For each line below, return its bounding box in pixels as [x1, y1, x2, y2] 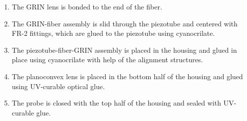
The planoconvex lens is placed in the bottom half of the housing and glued [11, 71, 243, 81]
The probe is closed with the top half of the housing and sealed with [11, 98, 221, 108]
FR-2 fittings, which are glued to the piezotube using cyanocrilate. [11, 28, 215, 38]
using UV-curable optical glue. [11, 81, 105, 91]
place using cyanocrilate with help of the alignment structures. [11, 54, 203, 65]
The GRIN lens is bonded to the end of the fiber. [11, 1, 162, 11]
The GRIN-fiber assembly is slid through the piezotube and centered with [11, 18, 238, 28]
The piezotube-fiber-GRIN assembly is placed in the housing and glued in [11, 44, 237, 55]
